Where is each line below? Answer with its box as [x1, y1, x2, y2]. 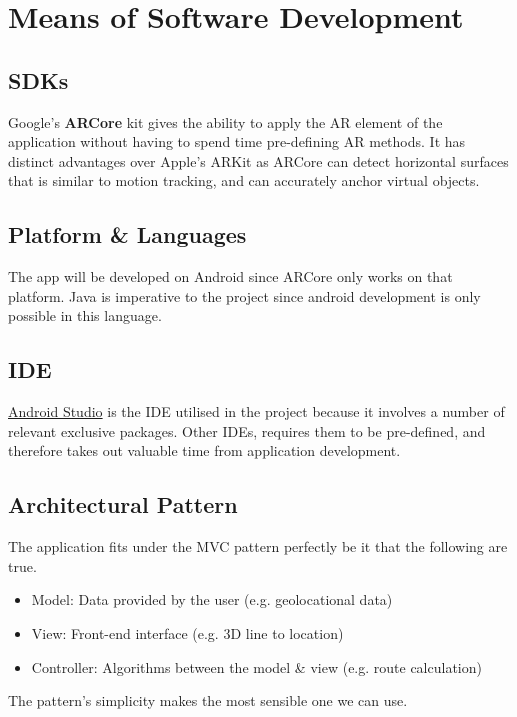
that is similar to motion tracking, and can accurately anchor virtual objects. [8, 170, 480, 191]
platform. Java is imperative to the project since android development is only [8, 285, 481, 306]
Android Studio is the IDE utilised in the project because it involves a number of [8, 401, 505, 422]
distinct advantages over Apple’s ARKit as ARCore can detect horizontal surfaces [8, 150, 509, 171]
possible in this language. [8, 305, 162, 326]
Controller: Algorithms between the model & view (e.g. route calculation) [31, 656, 482, 677]
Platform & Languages [8, 219, 247, 250]
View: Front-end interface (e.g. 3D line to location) [31, 622, 344, 643]
